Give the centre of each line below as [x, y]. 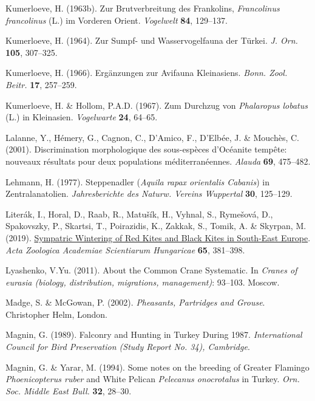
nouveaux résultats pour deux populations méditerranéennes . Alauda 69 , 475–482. [158, 161]
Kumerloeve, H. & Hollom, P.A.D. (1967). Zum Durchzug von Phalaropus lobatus [157, 105]
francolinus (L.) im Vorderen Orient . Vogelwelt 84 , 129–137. [117, 20]
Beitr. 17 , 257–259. [41, 84]
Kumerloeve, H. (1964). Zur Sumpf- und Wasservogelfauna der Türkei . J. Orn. [152, 40]
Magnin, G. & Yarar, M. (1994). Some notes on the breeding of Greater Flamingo [157, 367]
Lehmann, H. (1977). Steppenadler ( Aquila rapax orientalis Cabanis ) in [137, 181]
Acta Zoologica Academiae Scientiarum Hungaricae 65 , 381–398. [125, 249]
